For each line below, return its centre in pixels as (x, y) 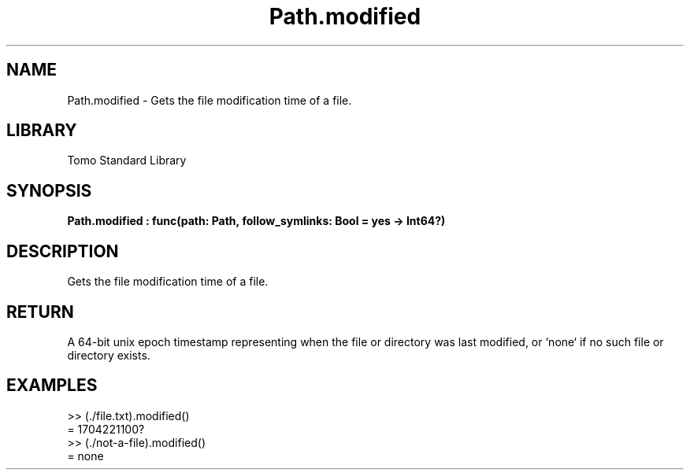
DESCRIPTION (63, 251)
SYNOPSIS (49, 190)
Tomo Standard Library (127, 161)
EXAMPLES (52, 386)
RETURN (40, 312)
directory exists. (109, 355)
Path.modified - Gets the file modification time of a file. (210, 100)
